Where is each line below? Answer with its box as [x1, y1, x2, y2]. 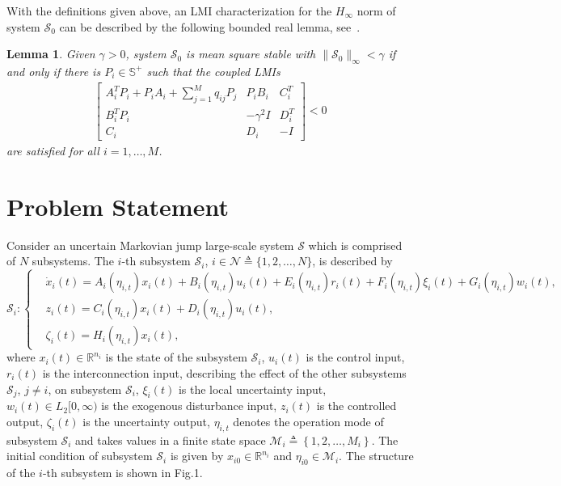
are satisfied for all [6, 142, 99, 158]
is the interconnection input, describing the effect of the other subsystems [42, 365, 407, 382]
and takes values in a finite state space [75, 431, 266, 448]
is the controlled [316, 397, 397, 414]
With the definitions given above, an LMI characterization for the [6, 2, 332, 19]
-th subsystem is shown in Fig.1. [42, 464, 203, 481]
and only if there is [6, 62, 101, 79]
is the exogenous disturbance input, [101, 397, 277, 414]
